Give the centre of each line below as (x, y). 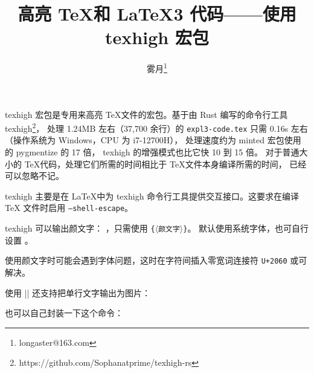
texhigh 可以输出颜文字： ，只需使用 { (80, 228)
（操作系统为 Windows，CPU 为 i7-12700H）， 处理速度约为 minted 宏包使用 (153, 140)
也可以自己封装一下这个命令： (64, 313)
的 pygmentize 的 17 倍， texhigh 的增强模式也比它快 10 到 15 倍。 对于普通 (152, 152)
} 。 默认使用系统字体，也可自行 (246, 228)
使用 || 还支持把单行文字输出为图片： (78, 292)
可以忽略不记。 (34, 176)
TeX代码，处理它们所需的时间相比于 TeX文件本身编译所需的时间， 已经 (165, 164)
